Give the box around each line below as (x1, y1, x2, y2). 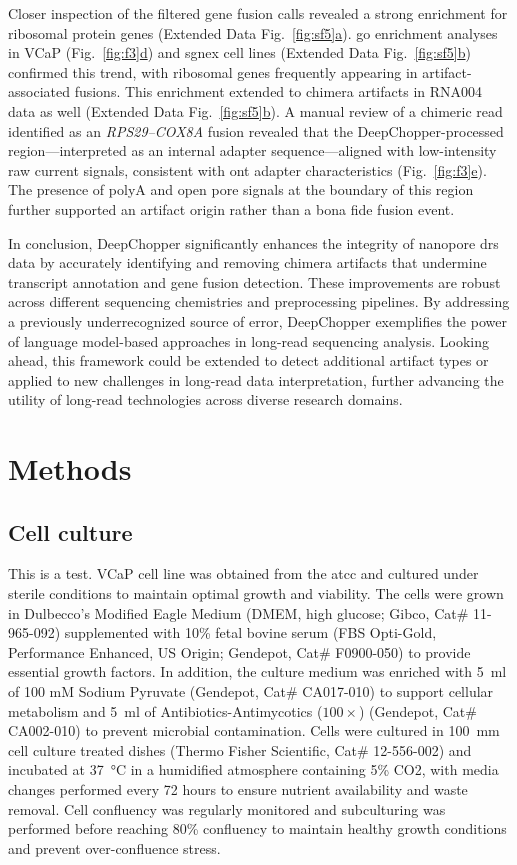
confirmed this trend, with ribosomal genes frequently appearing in (8, 61, 418, 82)
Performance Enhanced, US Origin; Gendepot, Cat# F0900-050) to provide (8, 641, 471, 662)
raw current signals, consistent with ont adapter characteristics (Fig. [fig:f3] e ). (8, 159, 487, 180)
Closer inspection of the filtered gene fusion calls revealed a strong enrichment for (8, 3, 508, 23)
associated (8, 81, 70, 102)
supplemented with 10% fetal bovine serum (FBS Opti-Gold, (64, 622, 437, 643)
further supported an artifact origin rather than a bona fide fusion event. (8, 198, 455, 219)
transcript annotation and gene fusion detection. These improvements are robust (8, 271, 501, 292)
